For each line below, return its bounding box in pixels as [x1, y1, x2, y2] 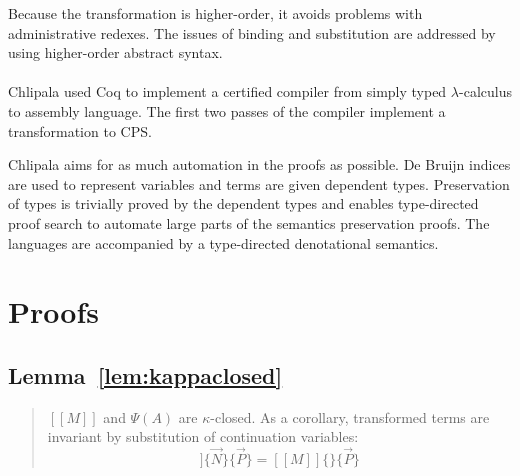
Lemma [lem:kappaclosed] [8, 359, 283, 390]
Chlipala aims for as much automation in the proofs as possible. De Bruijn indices [8, 154, 511, 175]
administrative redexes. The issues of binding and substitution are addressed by [8, 22, 496, 43]
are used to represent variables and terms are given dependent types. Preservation [8, 173, 510, 194]
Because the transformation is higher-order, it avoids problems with [8, 3, 423, 23]
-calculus [459, 81, 512, 102]
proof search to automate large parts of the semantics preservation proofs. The [8, 212, 490, 233]
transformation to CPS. [8, 120, 152, 141]
